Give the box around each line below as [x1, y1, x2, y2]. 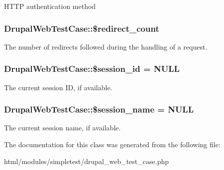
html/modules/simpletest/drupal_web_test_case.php [4, 156, 169, 166]
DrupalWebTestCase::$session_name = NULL [4, 103, 194, 115]
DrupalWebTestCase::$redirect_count [4, 22, 159, 34]
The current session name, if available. [4, 122, 121, 133]
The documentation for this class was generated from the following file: [4, 139, 221, 150]
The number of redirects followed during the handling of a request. [4, 41, 208, 52]
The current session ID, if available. [4, 82, 112, 92]
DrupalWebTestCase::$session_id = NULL [4, 62, 180, 75]
